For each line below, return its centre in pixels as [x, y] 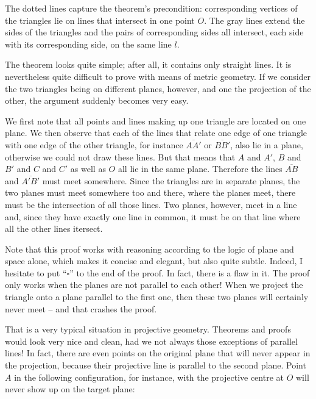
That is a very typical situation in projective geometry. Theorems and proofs [148, 329]
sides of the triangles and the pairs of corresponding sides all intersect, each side [154, 32]
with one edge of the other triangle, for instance [94, 144]
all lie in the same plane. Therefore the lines [200, 169]
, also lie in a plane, [267, 144]
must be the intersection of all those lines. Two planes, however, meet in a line [151, 204]
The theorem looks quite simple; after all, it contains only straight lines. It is [148, 64]
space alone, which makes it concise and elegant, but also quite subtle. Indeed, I [154, 261]
